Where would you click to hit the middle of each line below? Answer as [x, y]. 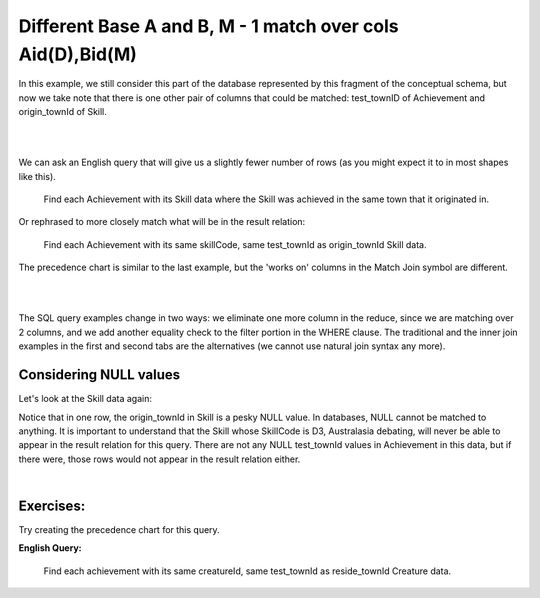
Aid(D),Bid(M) [77, 54]
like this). [37, 176]
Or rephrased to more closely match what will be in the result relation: [162, 222]
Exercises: [52, 505]
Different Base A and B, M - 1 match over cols [208, 26]
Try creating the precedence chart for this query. [119, 529]
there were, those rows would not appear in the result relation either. [159, 459]
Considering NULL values [99, 375]
